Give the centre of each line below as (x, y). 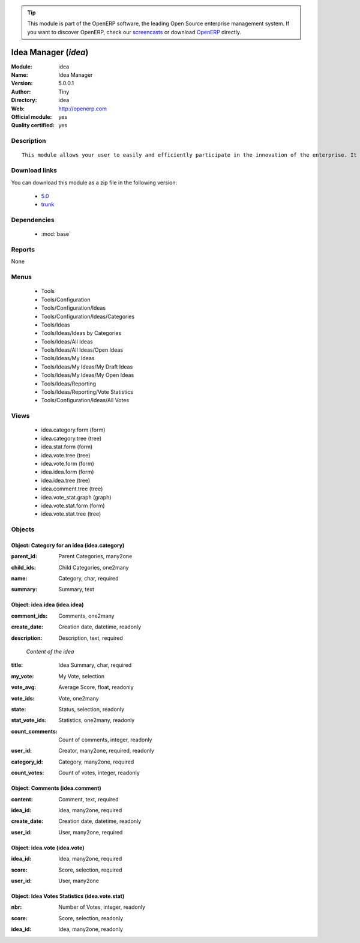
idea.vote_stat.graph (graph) (76, 497)
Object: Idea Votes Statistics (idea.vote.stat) (68, 896)
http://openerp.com (83, 109)
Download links (34, 170)
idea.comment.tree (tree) (72, 489)
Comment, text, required (89, 799)
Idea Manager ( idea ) (50, 52)
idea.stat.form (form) (67, 447)
